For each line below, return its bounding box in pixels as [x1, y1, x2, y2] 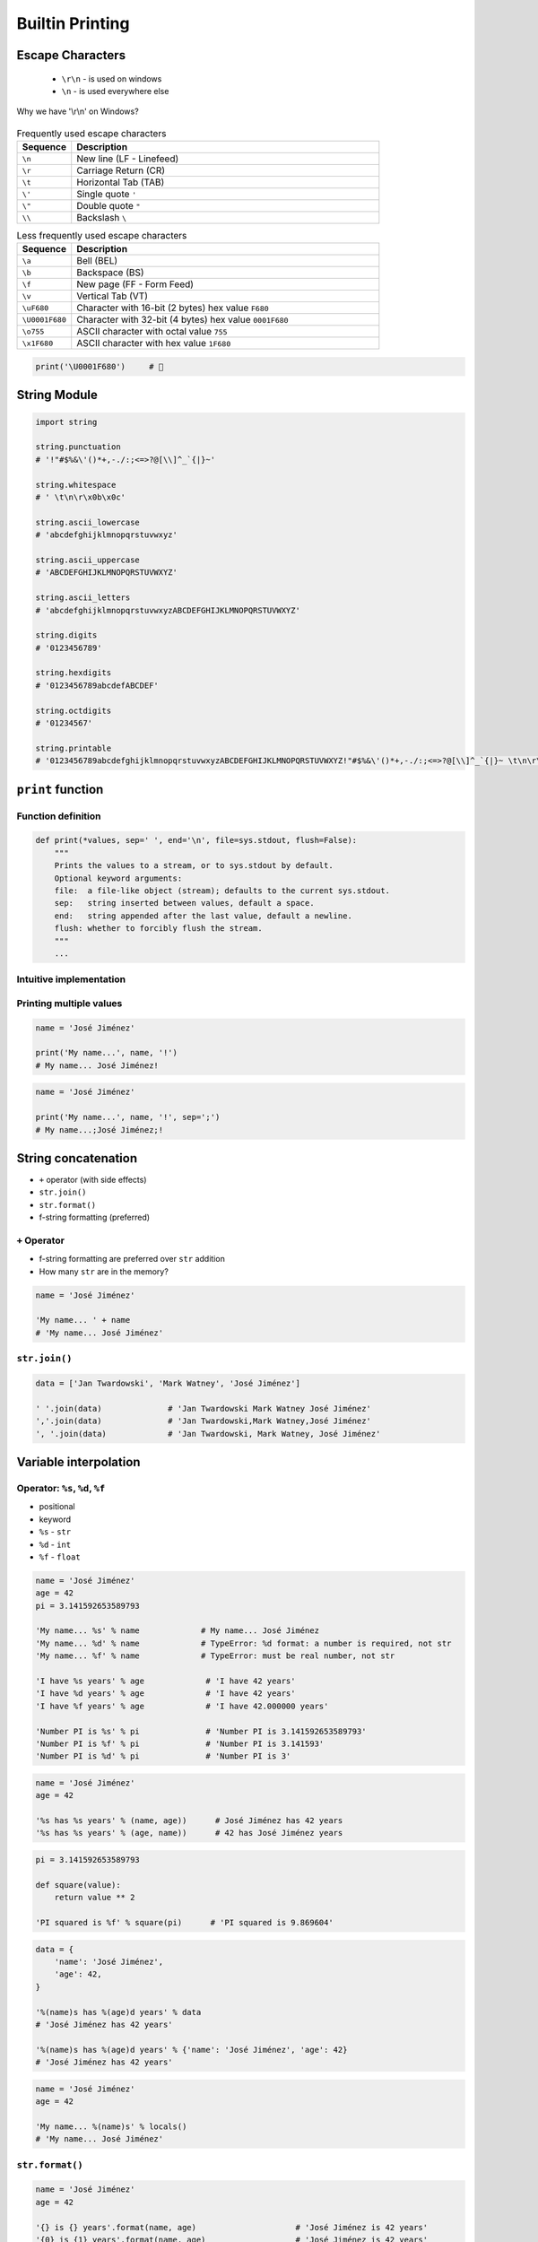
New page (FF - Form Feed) [76, 278, 195, 291]
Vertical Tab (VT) [76, 290, 148, 302]
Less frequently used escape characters [16, 230, 187, 242]
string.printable [35, 743, 112, 753]
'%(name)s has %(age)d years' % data [35, 2007, 202, 2017]
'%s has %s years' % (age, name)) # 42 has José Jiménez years [35, 1828, 343, 1838]
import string [35, 417, 98, 427]
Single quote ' [76, 188, 137, 201]
